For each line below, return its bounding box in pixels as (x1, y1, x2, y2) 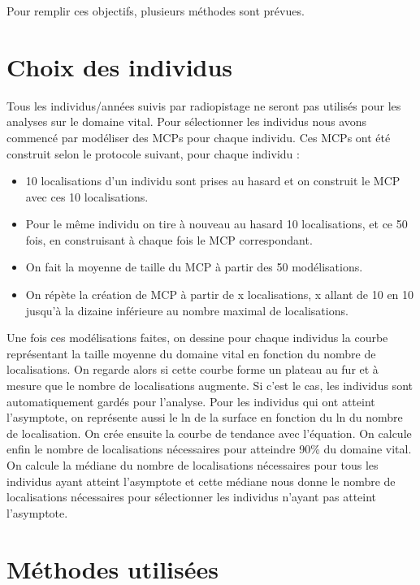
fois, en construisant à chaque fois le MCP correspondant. (25, 231, 313, 248)
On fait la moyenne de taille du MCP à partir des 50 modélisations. (25, 258, 363, 275)
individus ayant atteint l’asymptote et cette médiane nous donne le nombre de (6, 472, 396, 489)
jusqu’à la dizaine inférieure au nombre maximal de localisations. (25, 301, 349, 318)
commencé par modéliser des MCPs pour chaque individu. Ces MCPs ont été (6, 128, 391, 145)
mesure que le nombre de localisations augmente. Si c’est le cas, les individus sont (6, 377, 413, 394)
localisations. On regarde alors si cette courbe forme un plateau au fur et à (6, 361, 379, 378)
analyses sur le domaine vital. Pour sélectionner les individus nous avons (6, 113, 367, 130)
